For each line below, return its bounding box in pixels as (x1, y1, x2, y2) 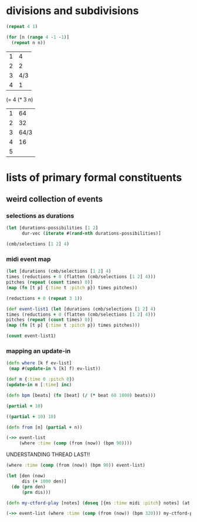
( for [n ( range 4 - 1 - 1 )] (6, 34, 69, 40)
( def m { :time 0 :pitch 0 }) (6, 376, 75, 383)
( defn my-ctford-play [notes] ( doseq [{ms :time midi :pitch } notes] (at (6, 500, 191, 506)
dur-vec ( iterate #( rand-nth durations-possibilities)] (21, 230, 161, 236)
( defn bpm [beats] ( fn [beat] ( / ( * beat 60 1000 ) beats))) (6, 392, 157, 398)
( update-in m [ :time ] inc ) (6, 382, 72, 388)
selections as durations (6, 212, 74, 220)
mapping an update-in (6, 347, 71, 355)
